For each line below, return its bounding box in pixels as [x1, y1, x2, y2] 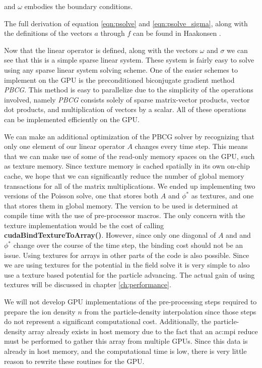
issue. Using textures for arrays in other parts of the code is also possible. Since [4, 249, 249, 260]
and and [226, 230, 251, 240]
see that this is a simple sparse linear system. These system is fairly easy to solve [4, 55, 254, 65]
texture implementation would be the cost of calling [4, 220, 164, 230]
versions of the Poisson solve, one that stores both [4, 190, 159, 201]
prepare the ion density [4, 306, 76, 317]
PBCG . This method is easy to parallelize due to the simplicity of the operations [4, 84, 253, 95]
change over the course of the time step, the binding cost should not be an [13, 240, 243, 250]
